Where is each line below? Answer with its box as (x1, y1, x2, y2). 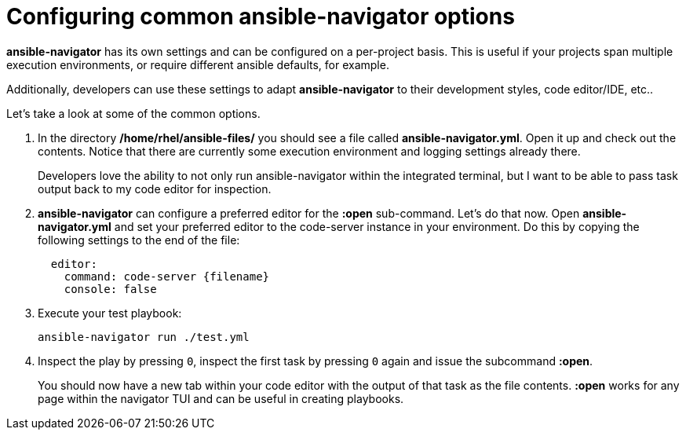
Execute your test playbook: (38, 306, 182, 320)
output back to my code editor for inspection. (38, 181, 272, 196)
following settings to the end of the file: (38, 233, 240, 247)
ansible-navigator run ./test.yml (38, 330, 250, 343)
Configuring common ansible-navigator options (6, 3, 515, 30)
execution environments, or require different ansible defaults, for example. (6, 57, 389, 71)
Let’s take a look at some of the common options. (6, 106, 261, 120)
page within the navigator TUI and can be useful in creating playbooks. (38, 391, 404, 405)
